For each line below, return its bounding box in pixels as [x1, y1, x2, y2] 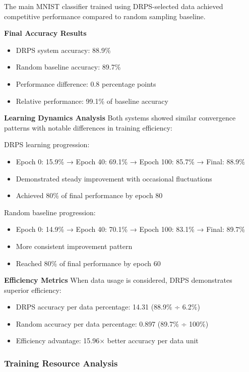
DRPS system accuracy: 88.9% [16, 44, 111, 55]
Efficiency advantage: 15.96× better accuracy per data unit [16, 335, 199, 346]
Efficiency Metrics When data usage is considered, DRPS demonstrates [4, 275, 232, 285]
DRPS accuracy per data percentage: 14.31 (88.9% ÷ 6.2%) [16, 301, 200, 312]
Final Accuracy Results [4, 28, 87, 38]
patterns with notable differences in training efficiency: [4, 122, 172, 133]
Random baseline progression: [4, 207, 96, 217]
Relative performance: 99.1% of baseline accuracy [16, 95, 168, 106]
